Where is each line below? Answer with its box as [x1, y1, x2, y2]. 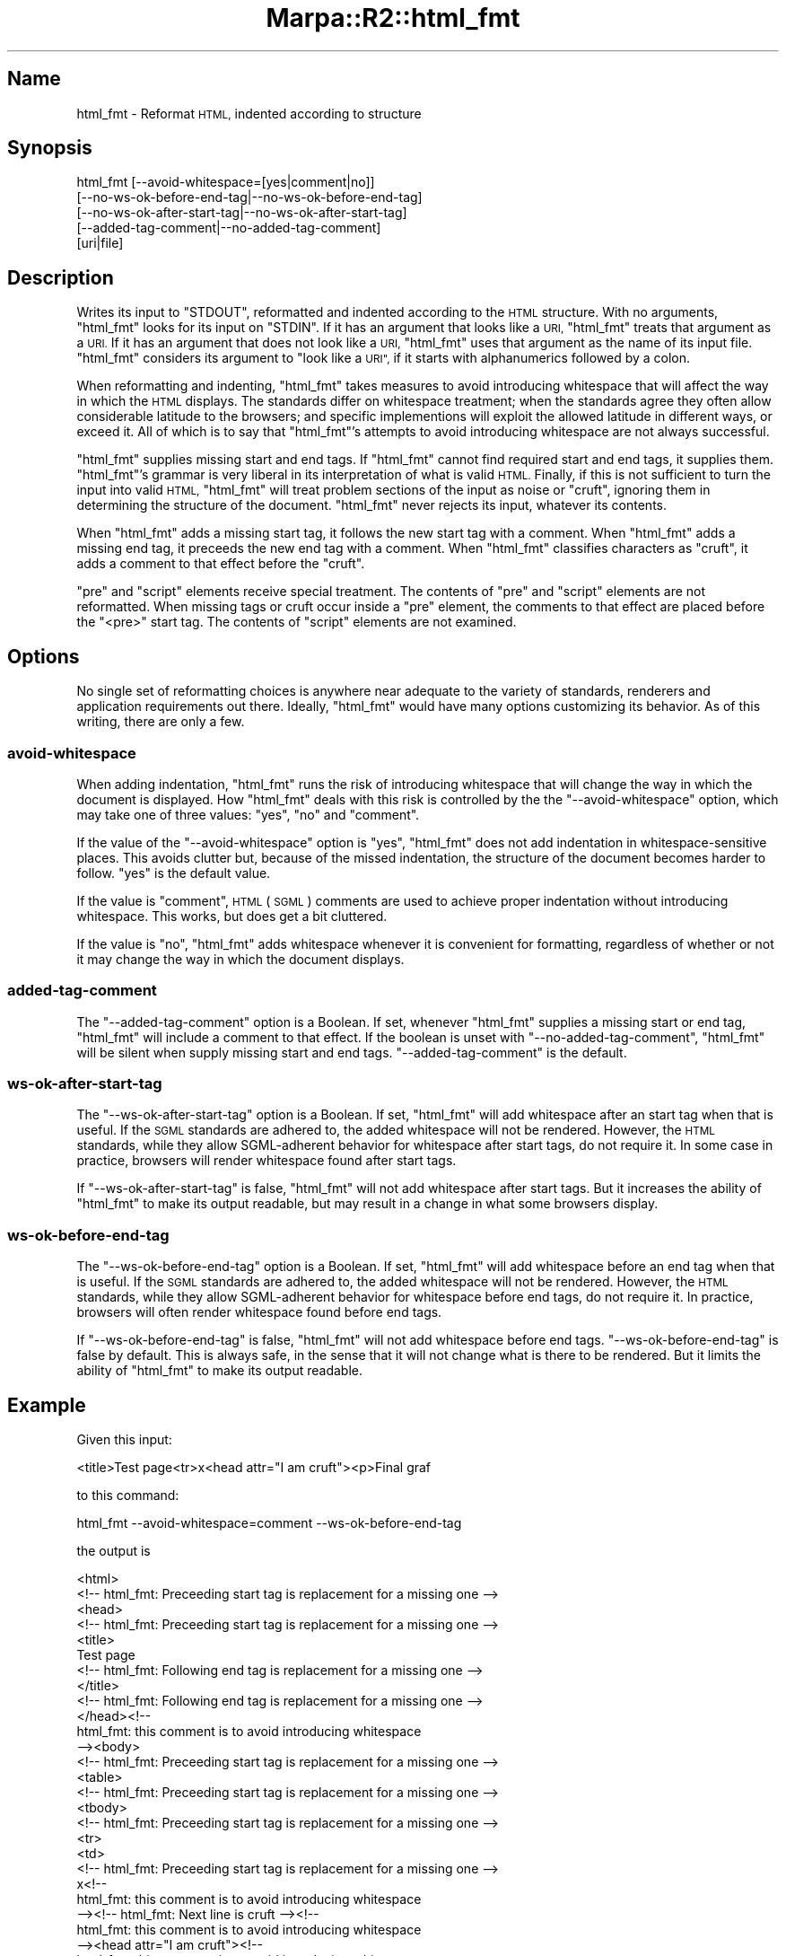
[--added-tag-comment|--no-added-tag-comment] [76, 220, 381, 236]
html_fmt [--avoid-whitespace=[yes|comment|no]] [76, 174, 375, 190]
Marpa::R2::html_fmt [266, 3, 520, 33]
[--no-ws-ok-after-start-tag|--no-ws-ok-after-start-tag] [76, 205, 407, 221]
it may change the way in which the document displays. [76, 951, 405, 967]
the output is [76, 1542, 151, 1558]
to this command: [76, 1487, 179, 1503]
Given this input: [76, 1431, 172, 1447]
